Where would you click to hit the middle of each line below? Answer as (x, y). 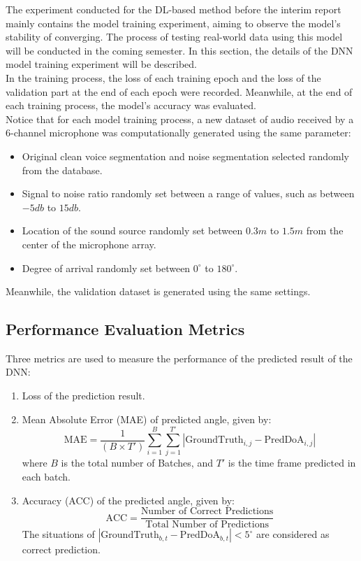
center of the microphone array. (89, 244)
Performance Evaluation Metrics (125, 329)
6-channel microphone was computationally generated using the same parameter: (178, 133)
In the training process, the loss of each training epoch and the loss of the (163, 77)
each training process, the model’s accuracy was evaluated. (131, 105)
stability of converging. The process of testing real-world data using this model (174, 37)
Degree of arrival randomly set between (106, 268)
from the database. (62, 170)
